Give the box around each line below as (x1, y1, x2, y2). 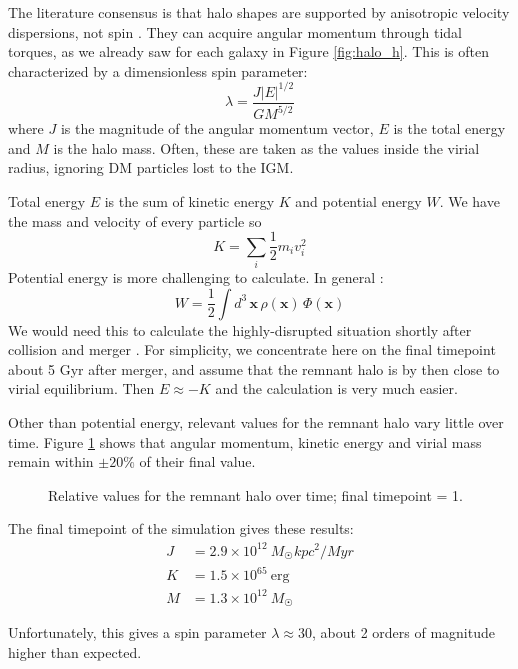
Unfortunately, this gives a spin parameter (8, 622, 267, 643)
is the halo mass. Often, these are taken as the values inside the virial (53, 137, 480, 158)
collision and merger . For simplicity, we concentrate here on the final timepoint (8, 339, 496, 360)
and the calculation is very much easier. (215, 378, 458, 399)
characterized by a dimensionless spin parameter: (8, 60, 308, 81)
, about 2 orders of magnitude (312, 622, 495, 643)
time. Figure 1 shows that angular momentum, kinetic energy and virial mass (8, 431, 482, 452)
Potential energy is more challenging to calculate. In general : (8, 267, 384, 288)
